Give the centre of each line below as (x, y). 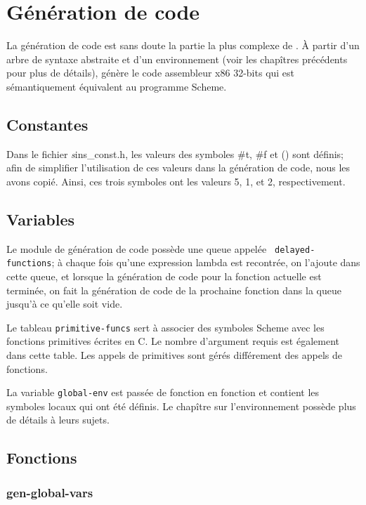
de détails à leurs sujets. (58, 420)
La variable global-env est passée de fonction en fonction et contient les (163, 392)
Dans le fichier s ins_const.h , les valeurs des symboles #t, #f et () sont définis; (175, 153)
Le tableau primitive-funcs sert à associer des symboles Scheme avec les (165, 327)
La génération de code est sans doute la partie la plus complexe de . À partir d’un (183, 45)
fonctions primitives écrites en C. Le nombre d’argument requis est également (173, 341)
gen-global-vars (50, 492)
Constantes (47, 124)
